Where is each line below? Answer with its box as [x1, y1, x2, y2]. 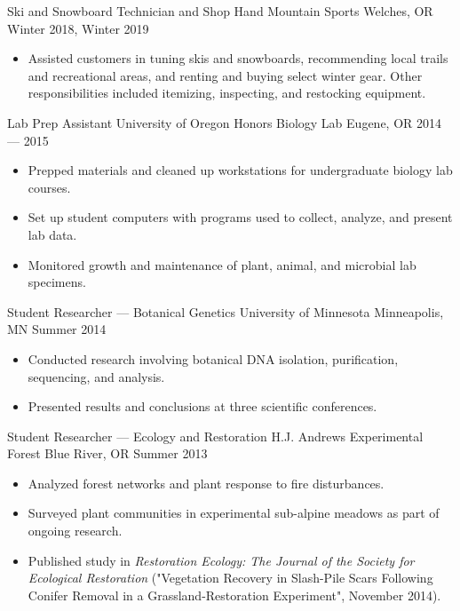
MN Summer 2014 [7, 320, 107, 338]
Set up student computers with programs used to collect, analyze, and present [28, 208, 453, 226]
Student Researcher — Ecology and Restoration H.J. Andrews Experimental [7, 426, 424, 445]
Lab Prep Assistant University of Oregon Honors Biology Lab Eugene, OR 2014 [7, 113, 442, 131]
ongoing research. [28, 521, 123, 540]
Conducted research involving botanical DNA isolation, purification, [28, 349, 399, 368]
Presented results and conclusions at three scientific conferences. [28, 397, 377, 416]
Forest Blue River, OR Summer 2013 [7, 444, 208, 463]
